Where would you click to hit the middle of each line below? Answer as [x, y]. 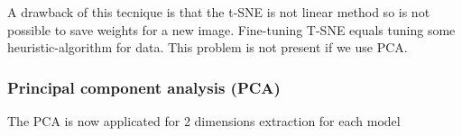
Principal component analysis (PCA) [144, 87]
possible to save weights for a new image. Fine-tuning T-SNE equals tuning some [231, 29]
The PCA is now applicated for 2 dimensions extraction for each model [204, 121]
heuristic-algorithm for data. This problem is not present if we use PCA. [208, 47]
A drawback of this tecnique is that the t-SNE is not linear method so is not [219, 12]
